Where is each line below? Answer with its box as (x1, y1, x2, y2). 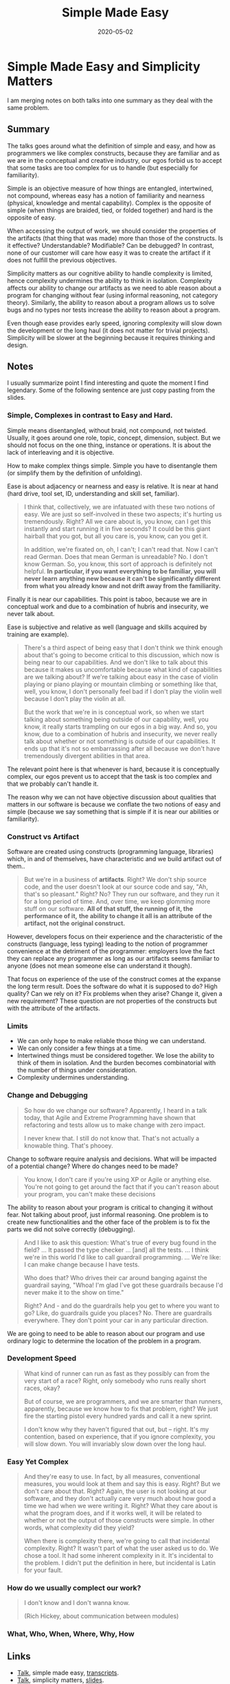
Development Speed (7, 1354, 77, 1363)
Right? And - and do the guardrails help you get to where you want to (23, 1301, 220, 1310)
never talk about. (7, 609, 55, 617)
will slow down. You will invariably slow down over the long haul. (23, 1440, 207, 1448)
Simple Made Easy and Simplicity (7, 58, 200, 74)
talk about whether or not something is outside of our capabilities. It (23, 737, 216, 745)
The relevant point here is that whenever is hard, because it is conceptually (7, 764, 220, 773)
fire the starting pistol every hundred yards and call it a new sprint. (23, 1411, 213, 1420)
